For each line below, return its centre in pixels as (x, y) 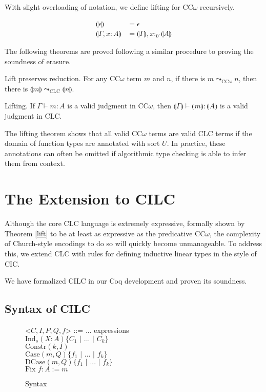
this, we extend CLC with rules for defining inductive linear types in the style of (131, 253)
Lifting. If (20, 106)
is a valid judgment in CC (108, 106)
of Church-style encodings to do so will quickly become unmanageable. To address (134, 243)
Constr (36, 347)
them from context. (35, 163)
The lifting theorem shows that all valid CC (74, 133)
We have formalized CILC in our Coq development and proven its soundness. (126, 281)
